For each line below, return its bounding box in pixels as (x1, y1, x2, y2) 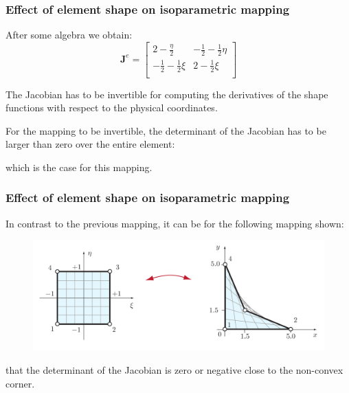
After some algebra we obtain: (5, 27, 133, 42)
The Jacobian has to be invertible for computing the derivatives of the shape (5, 87, 328, 101)
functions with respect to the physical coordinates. (5, 100, 218, 115)
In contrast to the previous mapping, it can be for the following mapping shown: (5, 216, 344, 230)
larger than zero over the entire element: (5, 137, 175, 151)
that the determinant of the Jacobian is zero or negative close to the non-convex (5, 363, 344, 377)
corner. (5, 377, 35, 391)
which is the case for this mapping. (5, 159, 153, 174)
